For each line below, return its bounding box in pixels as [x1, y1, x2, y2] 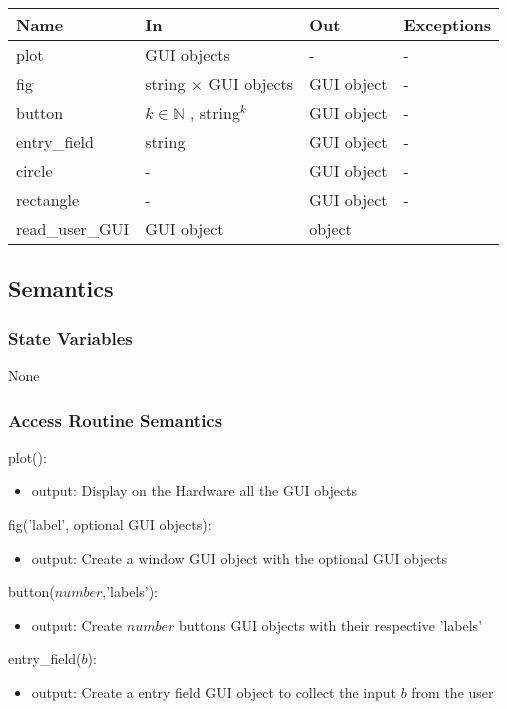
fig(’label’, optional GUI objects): [8, 514, 212, 534]
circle [16, 159, 53, 182]
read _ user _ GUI [16, 217, 130, 240]
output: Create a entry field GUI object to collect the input [31, 681, 396, 702]
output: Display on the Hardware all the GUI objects [31, 480, 358, 501]
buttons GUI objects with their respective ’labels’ [178, 614, 483, 635]
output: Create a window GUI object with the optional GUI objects [31, 547, 448, 568]
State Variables [8, 325, 133, 350]
